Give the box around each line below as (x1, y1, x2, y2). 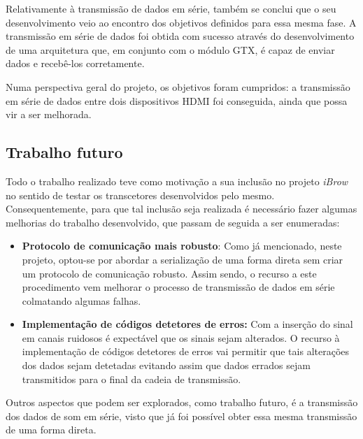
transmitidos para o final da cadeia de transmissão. (22, 371, 241, 386)
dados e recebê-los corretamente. (6, 56, 145, 71)
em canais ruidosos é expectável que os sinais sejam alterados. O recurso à (22, 330, 340, 345)
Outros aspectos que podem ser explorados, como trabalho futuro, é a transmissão (6, 395, 358, 410)
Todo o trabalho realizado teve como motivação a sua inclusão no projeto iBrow (6, 173, 348, 188)
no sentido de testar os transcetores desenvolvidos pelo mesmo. (6, 187, 275, 202)
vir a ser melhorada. (6, 107, 92, 122)
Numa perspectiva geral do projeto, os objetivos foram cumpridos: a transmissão (6, 79, 350, 94)
